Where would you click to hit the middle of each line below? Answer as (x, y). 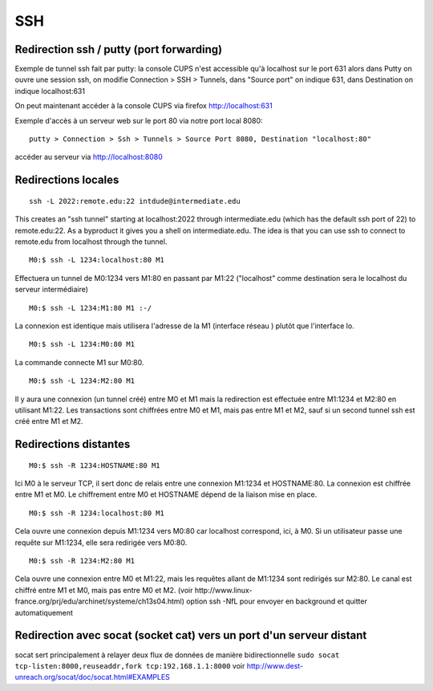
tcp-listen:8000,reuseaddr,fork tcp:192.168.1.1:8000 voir (130, 665)
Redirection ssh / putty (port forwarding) (119, 49)
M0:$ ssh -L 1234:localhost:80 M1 (97, 260)
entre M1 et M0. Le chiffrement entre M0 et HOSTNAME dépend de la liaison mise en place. (166, 494)
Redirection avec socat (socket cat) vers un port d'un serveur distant (191, 635)
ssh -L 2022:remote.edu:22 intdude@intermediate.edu (135, 201)
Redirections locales (67, 180)
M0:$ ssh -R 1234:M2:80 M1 (82, 561)
